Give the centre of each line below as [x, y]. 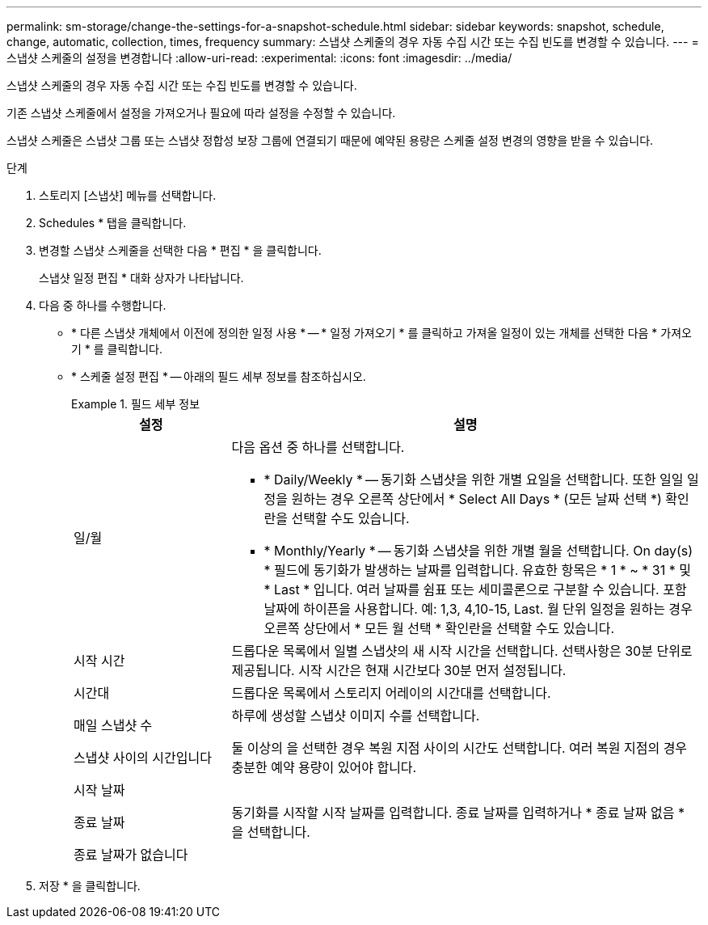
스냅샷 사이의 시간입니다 [143, 758]
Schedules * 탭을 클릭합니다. [113, 223]
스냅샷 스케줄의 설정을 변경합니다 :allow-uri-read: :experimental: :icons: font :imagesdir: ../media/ [259, 58]
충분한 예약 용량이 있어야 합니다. [324, 767]
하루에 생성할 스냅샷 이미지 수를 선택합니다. [356, 716]
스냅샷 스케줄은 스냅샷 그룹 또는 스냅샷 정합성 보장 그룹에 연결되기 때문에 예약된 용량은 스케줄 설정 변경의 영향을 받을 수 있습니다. [330, 140]
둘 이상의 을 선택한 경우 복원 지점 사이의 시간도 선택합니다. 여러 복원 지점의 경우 [459, 748]
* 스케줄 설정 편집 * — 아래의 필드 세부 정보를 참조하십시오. [219, 376]
